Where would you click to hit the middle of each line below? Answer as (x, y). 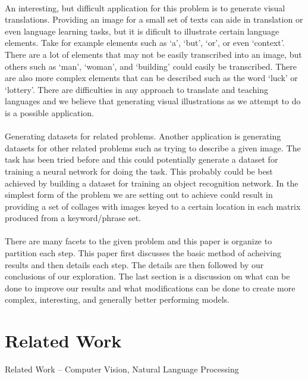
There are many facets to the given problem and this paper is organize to (139, 241)
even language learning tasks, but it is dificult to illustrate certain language (142, 31)
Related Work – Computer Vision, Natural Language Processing (122, 369)
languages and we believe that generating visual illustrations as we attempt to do (153, 101)
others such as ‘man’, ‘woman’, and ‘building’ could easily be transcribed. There (151, 66)
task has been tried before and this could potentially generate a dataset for (142, 159)
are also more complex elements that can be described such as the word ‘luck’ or (151, 78)
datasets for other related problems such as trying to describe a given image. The (153, 147)
